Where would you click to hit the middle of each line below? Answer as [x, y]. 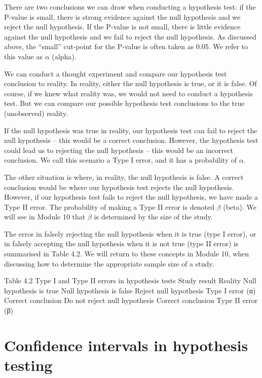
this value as [23, 56]
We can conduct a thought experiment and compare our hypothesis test [116, 73]
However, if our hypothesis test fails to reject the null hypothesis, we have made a [131, 197]
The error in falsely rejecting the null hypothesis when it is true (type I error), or [130, 233]
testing [28, 365]
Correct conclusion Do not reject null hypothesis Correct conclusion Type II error [131, 300]
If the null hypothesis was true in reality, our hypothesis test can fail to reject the [131, 130]
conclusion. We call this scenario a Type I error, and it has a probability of [121, 160]
